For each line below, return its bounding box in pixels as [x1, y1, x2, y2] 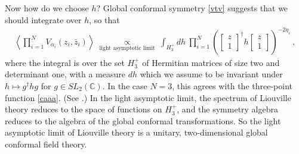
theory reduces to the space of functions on [5, 103, 162, 115]
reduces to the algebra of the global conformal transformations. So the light [5, 114, 281, 127]
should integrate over [5, 13, 82, 26]
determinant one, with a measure [5, 68, 125, 80]
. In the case [102, 79, 147, 92]
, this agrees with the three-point [172, 79, 292, 92]
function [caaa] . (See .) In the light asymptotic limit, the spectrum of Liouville [5, 91, 291, 103]
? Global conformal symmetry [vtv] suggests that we [96, 2, 288, 14]
